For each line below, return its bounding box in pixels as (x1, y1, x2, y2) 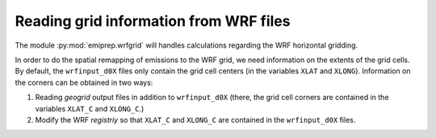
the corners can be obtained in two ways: (15, 77, 153, 87)
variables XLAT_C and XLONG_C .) (35, 103, 145, 113)
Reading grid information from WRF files (15, 12, 291, 30)
